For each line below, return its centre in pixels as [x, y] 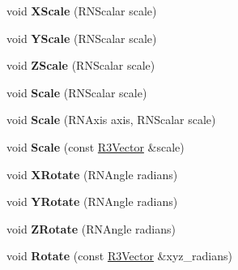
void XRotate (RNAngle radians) [92, 174]
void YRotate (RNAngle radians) [92, 201]
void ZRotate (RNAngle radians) [91, 228]
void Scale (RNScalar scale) [77, 92]
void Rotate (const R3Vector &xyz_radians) [119, 256]
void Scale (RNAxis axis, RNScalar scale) [111, 120]
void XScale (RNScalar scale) [82, 11]
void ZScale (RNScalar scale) [81, 65]
